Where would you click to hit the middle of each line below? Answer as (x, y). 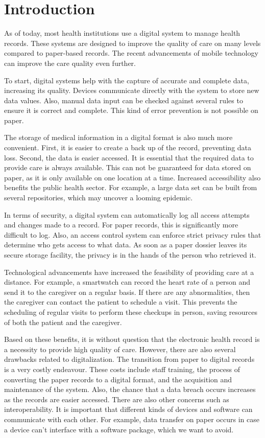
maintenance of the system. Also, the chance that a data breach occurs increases (130, 389)
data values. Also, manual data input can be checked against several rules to (124, 100)
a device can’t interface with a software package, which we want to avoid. (119, 429)
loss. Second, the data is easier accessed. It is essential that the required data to (129, 157)
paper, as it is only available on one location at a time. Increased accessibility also (132, 177)
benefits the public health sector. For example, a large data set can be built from (131, 187)
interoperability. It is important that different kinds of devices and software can (128, 409)
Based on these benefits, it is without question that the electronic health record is (132, 339)
